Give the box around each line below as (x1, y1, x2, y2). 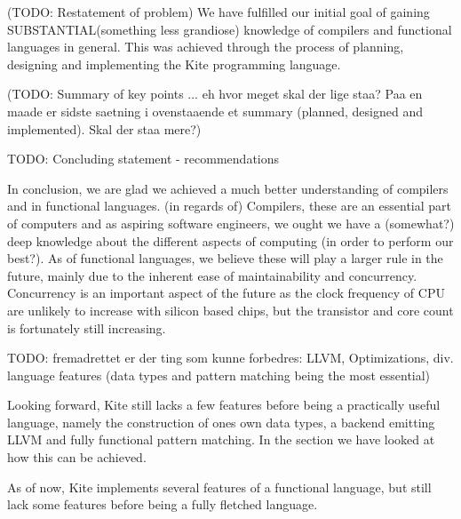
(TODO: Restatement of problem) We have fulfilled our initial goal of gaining (7, 3, 430, 20)
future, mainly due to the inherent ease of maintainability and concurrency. (7, 266, 417, 284)
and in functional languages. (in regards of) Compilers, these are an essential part (7, 196, 452, 215)
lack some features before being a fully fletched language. (7, 495, 318, 514)
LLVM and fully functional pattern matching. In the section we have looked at (7, 430, 435, 449)
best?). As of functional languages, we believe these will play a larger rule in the (7, 249, 443, 267)
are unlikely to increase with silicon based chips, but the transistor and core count (7, 300, 454, 319)
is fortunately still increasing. (7, 318, 166, 337)
